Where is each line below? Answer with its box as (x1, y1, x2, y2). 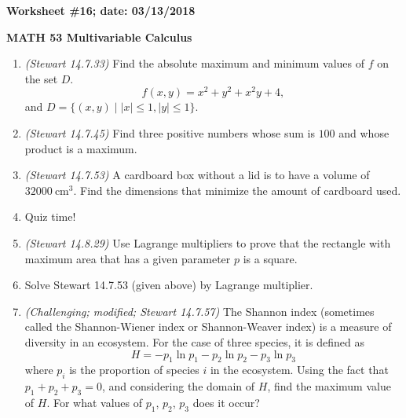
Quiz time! (24, 208, 76, 225)
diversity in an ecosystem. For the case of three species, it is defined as (24, 333, 364, 350)
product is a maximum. (24, 140, 137, 156)
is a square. (243, 250, 298, 266)
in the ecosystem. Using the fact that (210, 361, 389, 378)
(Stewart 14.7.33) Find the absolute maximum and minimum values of (24, 55, 365, 71)
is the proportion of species (69, 361, 199, 378)
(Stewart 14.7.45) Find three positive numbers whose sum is (24, 125, 315, 141)
